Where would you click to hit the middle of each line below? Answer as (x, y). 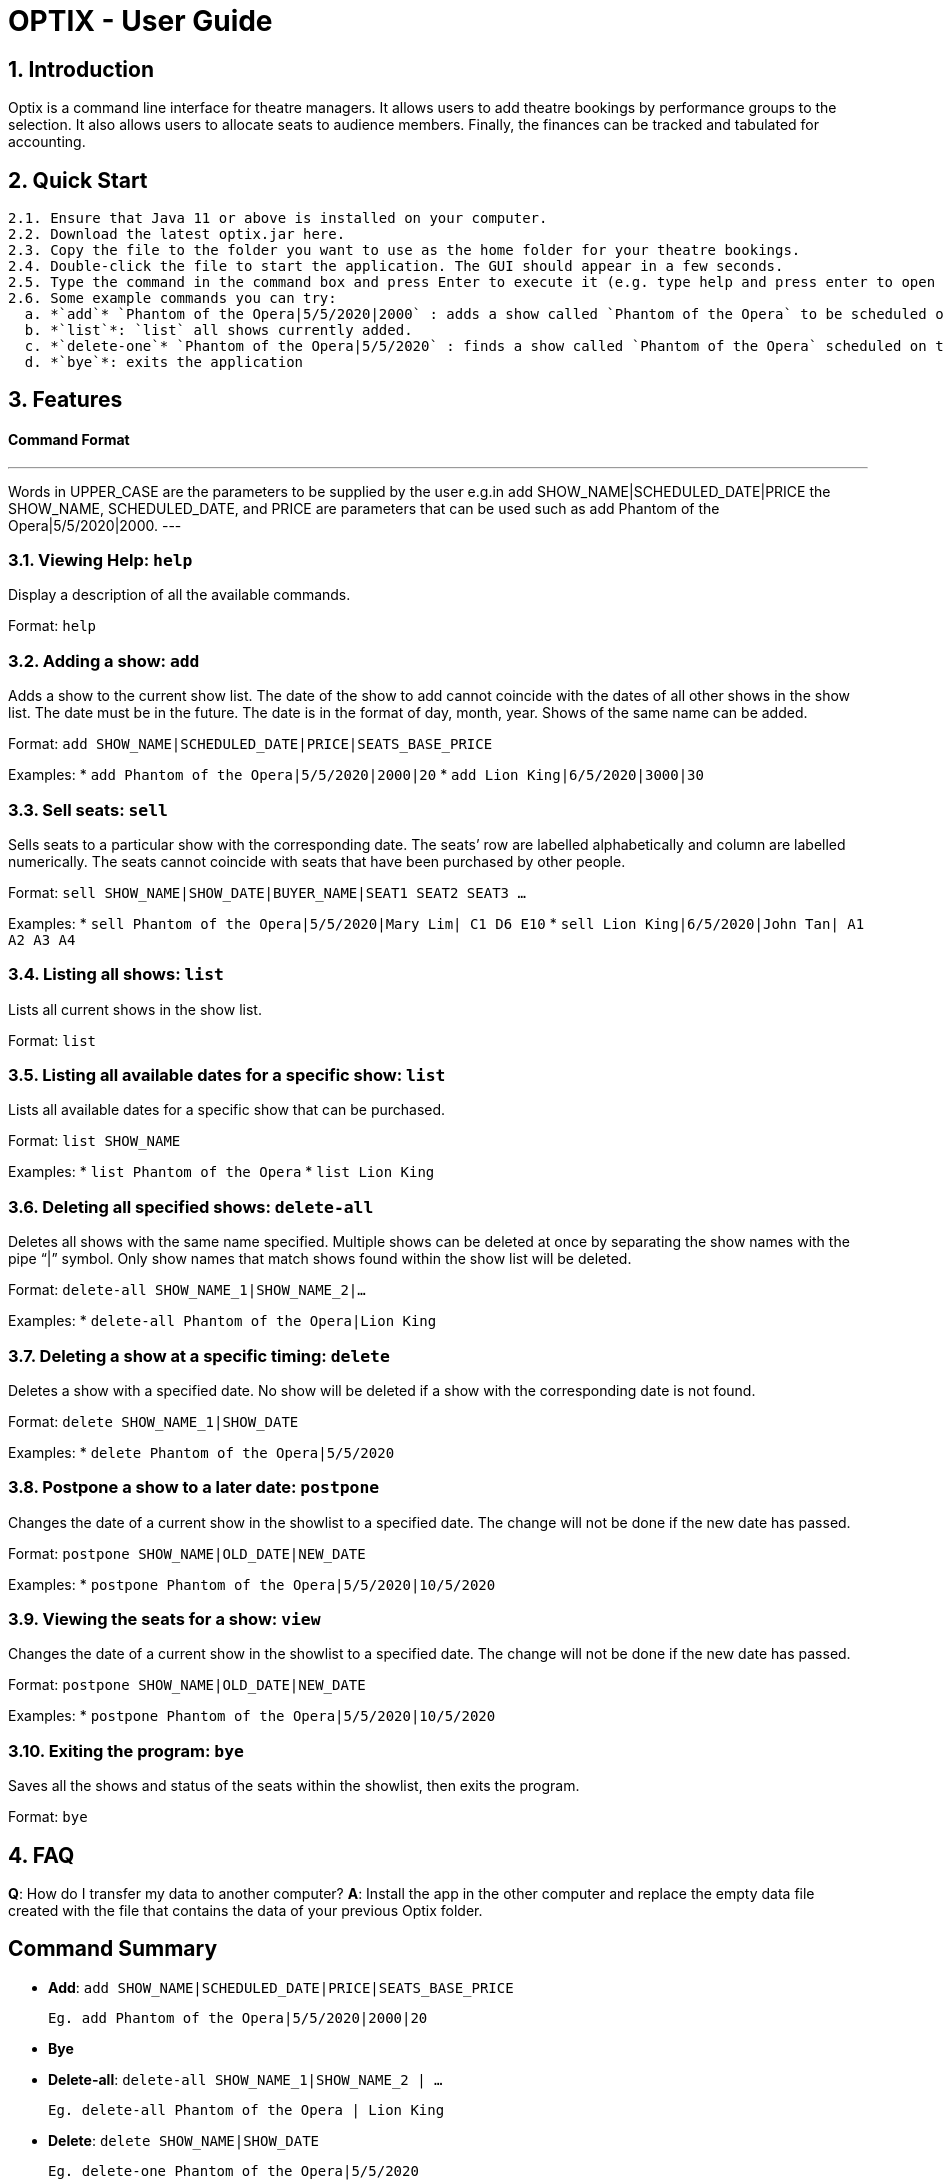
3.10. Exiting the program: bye (126, 1750)
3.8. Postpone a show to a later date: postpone (194, 1487)
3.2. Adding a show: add (104, 660)
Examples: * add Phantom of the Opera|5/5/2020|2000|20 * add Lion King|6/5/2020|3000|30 (356, 775)
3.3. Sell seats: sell (88, 809)
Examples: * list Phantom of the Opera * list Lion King (221, 1172)
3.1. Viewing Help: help (100, 560)
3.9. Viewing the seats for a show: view (164, 1619)
